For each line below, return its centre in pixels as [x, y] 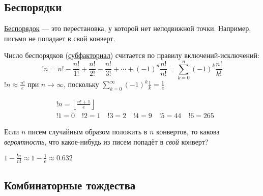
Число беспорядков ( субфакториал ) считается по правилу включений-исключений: [132, 55]
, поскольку [81, 84]
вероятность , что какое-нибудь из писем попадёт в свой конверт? [106, 141]
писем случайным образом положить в [87, 131]
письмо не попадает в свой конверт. [60, 38]
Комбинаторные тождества [70, 185]
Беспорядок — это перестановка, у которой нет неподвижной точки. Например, [128, 28]
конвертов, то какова [188, 131]
